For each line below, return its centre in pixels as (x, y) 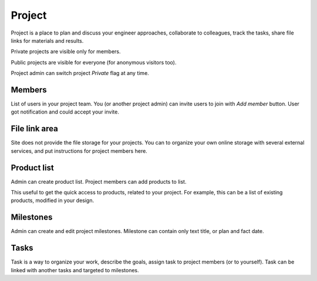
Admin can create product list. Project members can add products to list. (99, 181)
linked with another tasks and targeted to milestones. (75, 270)
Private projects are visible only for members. (66, 52)
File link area (34, 129)
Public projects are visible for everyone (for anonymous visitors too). (94, 62)
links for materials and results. (47, 40)
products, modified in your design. (53, 201)
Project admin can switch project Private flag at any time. (80, 73)
